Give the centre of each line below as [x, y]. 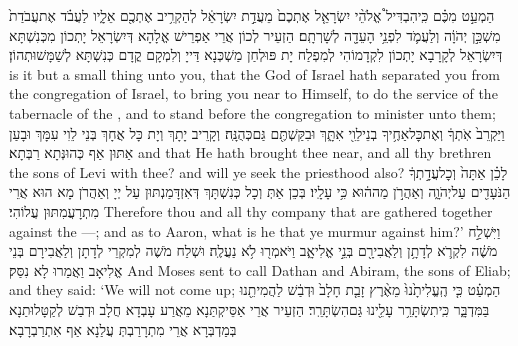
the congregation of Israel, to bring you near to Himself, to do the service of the [253, 93]
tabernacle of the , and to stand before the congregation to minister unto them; [252, 112]
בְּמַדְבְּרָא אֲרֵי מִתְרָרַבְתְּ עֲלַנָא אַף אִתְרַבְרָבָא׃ [123, 328]
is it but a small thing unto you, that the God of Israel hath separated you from [254, 73]
